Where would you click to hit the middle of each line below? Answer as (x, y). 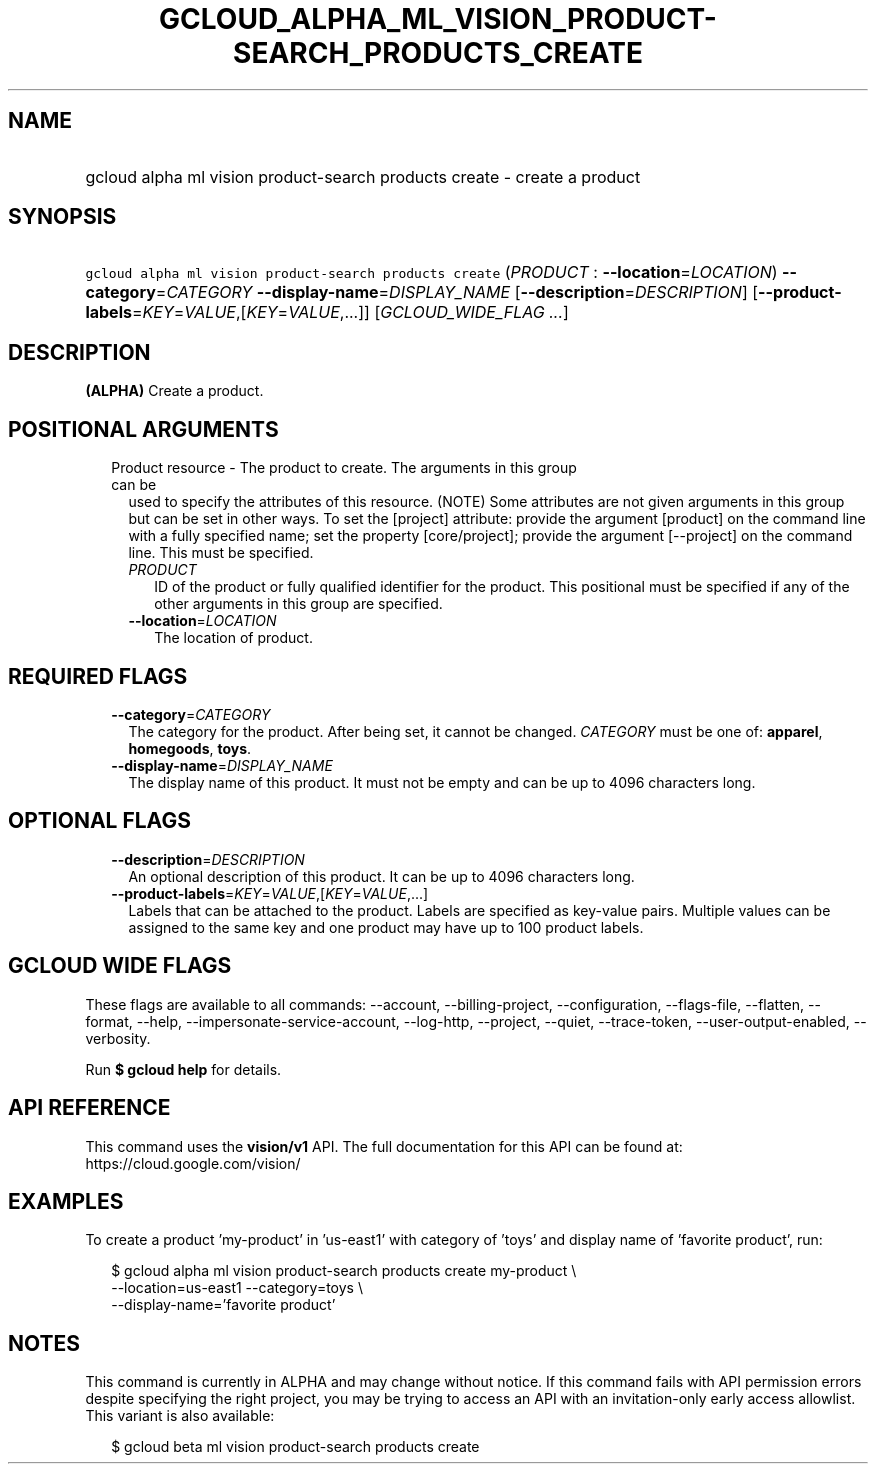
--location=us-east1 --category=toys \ (237, 1288)
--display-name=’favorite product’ (223, 1305)
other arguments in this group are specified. (298, 604)
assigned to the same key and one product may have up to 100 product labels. (386, 927)
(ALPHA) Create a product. (174, 391)
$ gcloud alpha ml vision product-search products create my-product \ (344, 1271)
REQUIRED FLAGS (98, 676)
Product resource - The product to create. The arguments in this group (344, 468)
